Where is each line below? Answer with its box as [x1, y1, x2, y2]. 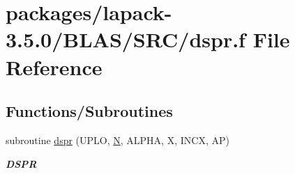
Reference [6, 52, 103, 81]
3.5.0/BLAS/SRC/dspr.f [6, 25, 245, 54]
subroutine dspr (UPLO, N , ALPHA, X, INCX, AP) [6, 132, 229, 147]
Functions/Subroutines [6, 100, 173, 122]
